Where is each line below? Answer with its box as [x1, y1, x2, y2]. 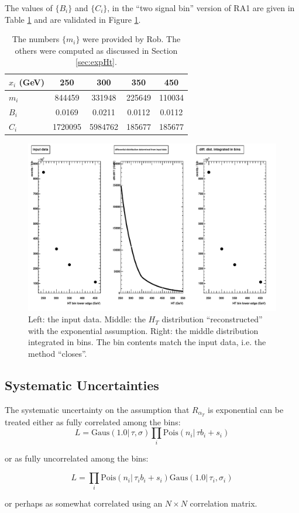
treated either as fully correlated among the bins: [5, 415, 181, 428]
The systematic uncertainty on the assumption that [5, 403, 190, 415]
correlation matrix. [190, 497, 257, 509]
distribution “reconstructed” [161, 313, 263, 325]
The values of [5, 2, 53, 13]
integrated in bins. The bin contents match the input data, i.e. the [28, 336, 266, 348]
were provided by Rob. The [83, 33, 181, 45]
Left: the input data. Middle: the [28, 313, 146, 325]
